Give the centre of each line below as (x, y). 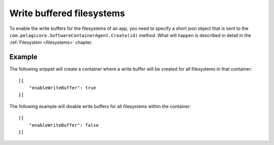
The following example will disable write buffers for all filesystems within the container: (100, 106)
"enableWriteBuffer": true (62, 88)
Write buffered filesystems (67, 13)
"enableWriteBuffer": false (64, 125)
